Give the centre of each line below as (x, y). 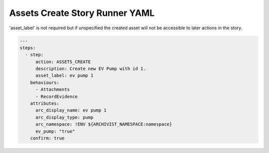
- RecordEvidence (57, 96)
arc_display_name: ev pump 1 (71, 110)
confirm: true (47, 138)
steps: (28, 48)
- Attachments (53, 90)
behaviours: (45, 82)
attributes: (45, 104)
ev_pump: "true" (55, 131)
